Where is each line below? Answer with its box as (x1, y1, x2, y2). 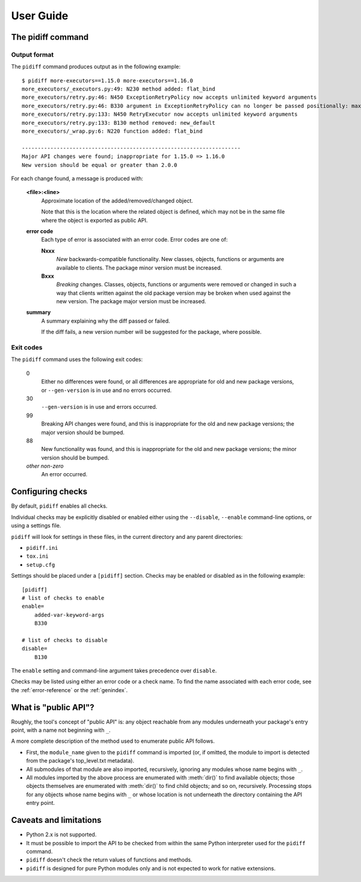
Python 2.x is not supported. (26, 831, 97, 838)
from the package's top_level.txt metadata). (26, 757, 135, 764)
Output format (11, 50, 54, 58)
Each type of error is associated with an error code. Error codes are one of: (41, 236, 228, 244)
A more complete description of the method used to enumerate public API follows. (11, 737, 215, 745)
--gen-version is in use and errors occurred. (41, 403, 158, 411)
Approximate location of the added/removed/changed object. (41, 197, 193, 204)
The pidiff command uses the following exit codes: (11, 356, 143, 363)
